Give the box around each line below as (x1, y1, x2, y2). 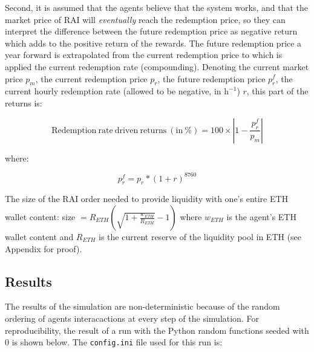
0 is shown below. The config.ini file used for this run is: (5, 336, 223, 348)
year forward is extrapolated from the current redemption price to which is (5, 48, 283, 61)
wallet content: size (5, 210, 76, 223)
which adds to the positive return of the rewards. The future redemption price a (5, 36, 302, 49)
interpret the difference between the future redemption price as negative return (5, 25, 298, 37)
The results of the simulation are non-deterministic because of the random (5, 300, 280, 313)
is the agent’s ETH (226, 210, 296, 223)
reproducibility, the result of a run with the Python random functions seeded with (5, 324, 309, 336)
